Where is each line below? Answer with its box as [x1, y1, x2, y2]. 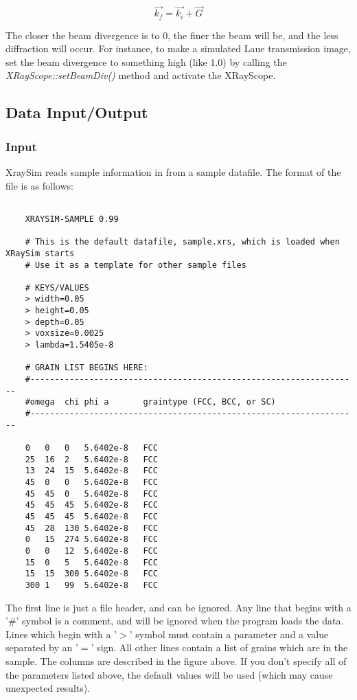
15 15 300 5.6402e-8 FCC [25, 569, 158, 579]
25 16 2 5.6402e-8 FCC [25, 454, 158, 464]
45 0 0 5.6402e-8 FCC [25, 477, 158, 487]
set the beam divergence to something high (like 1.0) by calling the [5, 54, 287, 69]
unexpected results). [5, 681, 91, 695]
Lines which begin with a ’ [5, 626, 117, 641]
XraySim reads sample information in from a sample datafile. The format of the [5, 165, 341, 179]
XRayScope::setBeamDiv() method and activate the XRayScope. [5, 68, 276, 82]
